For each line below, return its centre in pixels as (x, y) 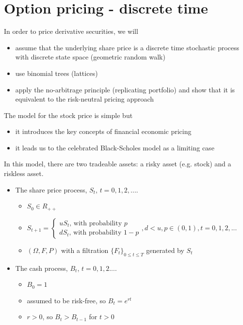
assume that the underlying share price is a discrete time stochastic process (127, 47)
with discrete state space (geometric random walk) (90, 57)
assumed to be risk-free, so (66, 300)
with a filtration (85, 250)
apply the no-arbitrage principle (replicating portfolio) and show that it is (125, 89)
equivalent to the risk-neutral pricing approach (85, 99)
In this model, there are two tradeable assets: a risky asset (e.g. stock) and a (118, 164)
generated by (165, 250)
